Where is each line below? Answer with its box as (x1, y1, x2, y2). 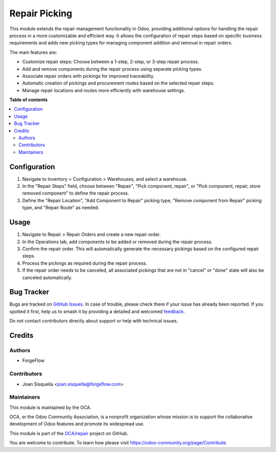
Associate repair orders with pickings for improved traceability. (22, 73, 155, 79)
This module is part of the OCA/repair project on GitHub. (9, 430, 129, 436)
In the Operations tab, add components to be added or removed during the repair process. (22, 239, 213, 245)
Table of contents (9, 97, 48, 103)
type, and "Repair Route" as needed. (22, 205, 100, 211)
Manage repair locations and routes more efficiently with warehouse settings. (22, 87, 186, 93)
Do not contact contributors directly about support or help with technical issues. (9, 318, 178, 324)
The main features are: (9, 49, 57, 55)
